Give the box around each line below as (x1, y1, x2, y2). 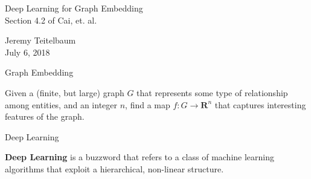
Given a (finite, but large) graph (5, 86, 124, 99)
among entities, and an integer (5, 98, 118, 111)
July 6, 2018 (5, 45, 50, 58)
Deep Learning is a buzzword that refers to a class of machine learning (5, 151, 275, 163)
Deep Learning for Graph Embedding (5, 2, 143, 14)
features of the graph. (5, 110, 85, 123)
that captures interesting (214, 98, 306, 111)
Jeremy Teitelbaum (5, 34, 76, 47)
